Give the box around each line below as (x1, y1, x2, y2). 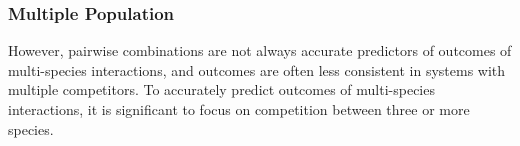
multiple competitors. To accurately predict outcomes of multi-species (8, 79, 435, 100)
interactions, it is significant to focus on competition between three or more (8, 99, 470, 119)
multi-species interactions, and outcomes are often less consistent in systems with (8, 59, 506, 80)
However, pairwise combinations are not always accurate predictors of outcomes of (8, 40, 512, 61)
